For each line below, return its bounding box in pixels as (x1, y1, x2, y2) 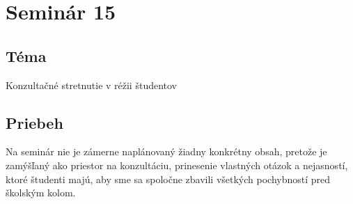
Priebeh (6, 111, 63, 133)
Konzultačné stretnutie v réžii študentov (6, 77, 178, 92)
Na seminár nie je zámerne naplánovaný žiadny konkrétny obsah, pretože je (6, 144, 327, 159)
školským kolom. (6, 185, 76, 200)
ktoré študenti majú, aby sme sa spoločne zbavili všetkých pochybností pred (6, 171, 331, 186)
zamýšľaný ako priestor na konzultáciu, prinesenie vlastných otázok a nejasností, (6, 157, 348, 172)
